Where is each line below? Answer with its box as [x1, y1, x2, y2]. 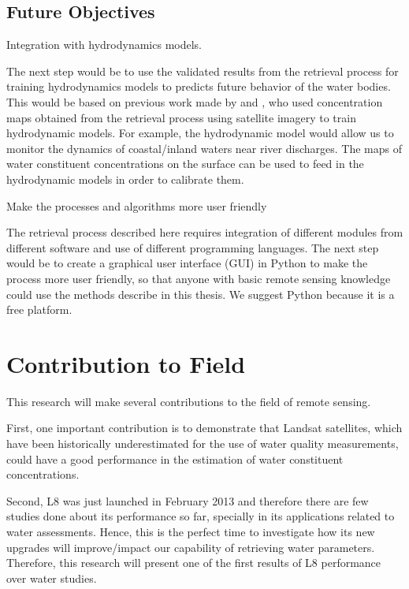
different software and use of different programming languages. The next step [6, 239, 379, 255]
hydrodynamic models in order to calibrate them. [6, 170, 244, 187]
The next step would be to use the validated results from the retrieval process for [6, 62, 399, 79]
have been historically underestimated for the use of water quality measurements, [6, 435, 399, 452]
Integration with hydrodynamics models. [6, 36, 202, 53]
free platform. [6, 301, 73, 318]
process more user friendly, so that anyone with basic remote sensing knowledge [6, 270, 391, 286]
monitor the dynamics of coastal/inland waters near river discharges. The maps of [6, 140, 402, 156]
